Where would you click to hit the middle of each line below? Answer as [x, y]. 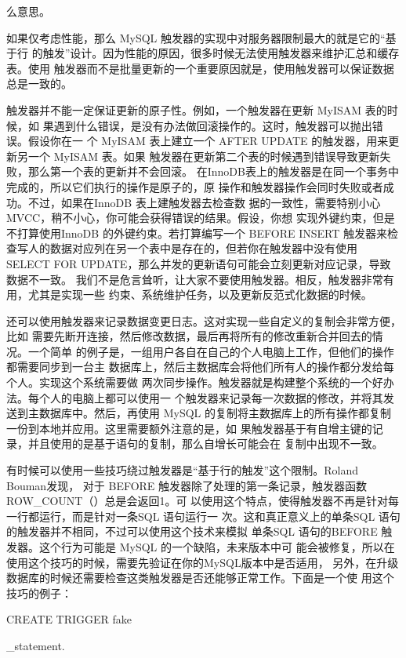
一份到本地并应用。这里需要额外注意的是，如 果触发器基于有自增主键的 [189, 428]
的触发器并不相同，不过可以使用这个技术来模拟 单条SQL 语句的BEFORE [192, 531]
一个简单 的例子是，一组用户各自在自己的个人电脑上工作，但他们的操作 [211, 351]
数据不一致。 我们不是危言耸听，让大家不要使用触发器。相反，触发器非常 [195, 279]
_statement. [36, 645]
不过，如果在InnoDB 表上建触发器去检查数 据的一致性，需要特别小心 [204, 202]
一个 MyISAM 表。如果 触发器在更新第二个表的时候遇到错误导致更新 [204, 156]
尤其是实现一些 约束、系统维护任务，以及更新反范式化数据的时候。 [200, 294]
